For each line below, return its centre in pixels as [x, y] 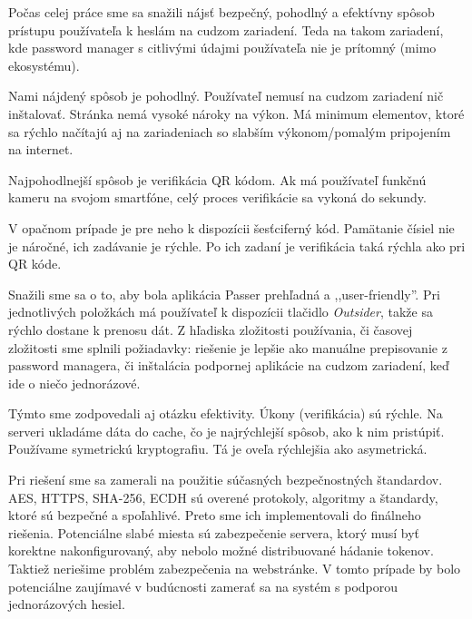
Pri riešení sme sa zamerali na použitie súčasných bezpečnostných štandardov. [226, 480]
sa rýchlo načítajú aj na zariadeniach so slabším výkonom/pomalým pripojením [230, 131]
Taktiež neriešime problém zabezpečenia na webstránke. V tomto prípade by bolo [235, 569]
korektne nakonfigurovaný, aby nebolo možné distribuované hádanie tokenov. [221, 550]
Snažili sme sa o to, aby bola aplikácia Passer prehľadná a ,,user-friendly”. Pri [224, 294]
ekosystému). [44, 65]
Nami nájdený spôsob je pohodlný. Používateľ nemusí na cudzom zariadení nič [226, 96]
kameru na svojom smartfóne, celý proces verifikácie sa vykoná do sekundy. [217, 197]
